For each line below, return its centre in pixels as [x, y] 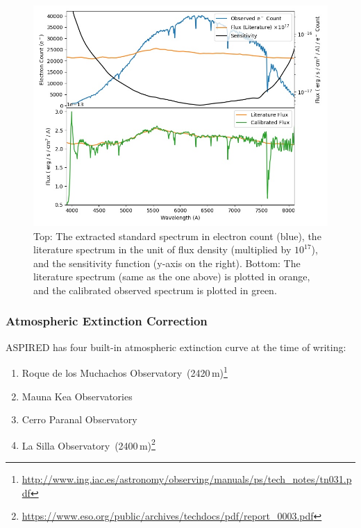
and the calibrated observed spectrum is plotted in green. [155, 290]
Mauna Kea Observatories [77, 396]
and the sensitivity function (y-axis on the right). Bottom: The [167, 263]
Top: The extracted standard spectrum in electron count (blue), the [177, 236]
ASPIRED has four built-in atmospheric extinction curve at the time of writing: [176, 347]
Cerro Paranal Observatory [79, 419]
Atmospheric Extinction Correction [107, 321]
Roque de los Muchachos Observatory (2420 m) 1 [125, 372]
